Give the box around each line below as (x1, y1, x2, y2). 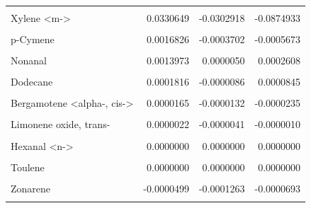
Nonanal (11, 53, 47, 68)
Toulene (11, 159, 45, 174)
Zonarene (11, 180, 51, 195)
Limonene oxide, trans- (11, 117, 111, 132)
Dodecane (11, 74, 53, 89)
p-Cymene (11, 32, 55, 47)
